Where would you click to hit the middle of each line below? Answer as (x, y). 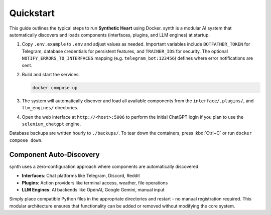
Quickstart (32, 13)
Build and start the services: (51, 74)
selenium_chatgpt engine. (51, 124)
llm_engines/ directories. (50, 108)
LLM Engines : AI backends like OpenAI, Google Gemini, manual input (93, 189)
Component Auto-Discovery (54, 155)
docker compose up (55, 87)
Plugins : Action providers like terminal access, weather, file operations (95, 182)
